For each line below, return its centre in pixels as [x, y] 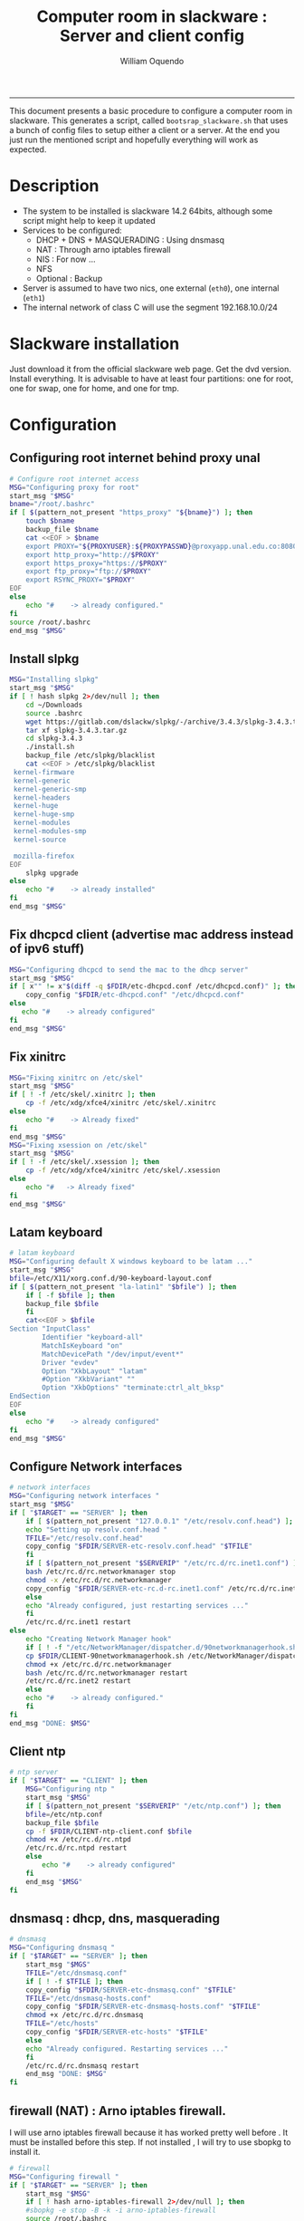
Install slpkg [44, 659]
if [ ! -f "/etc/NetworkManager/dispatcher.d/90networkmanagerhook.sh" [163, 1647]
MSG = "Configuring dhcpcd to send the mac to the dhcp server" [129, 970]
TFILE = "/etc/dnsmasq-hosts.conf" [89, 1998]
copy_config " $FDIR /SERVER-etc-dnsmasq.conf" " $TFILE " [131, 1990]
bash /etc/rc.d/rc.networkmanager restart [107, 1673]
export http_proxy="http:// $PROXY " [93, 554]
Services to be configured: [72, 230]
